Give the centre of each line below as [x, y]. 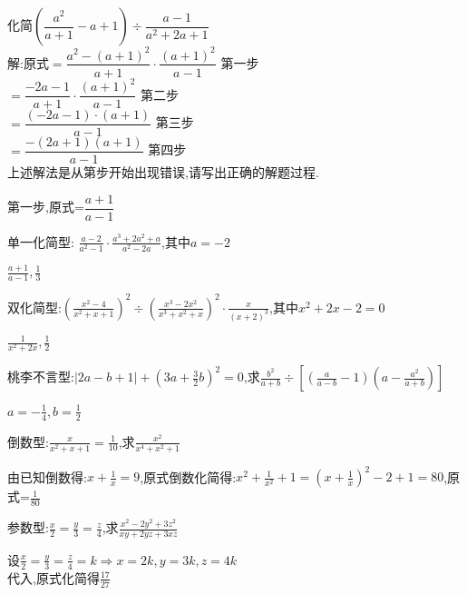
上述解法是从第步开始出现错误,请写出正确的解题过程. [163, 172]
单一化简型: [41, 241]
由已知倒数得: [47, 476]
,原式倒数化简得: [188, 476]
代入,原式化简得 [54, 577]
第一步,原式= [46, 207]
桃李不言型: [41, 377]
